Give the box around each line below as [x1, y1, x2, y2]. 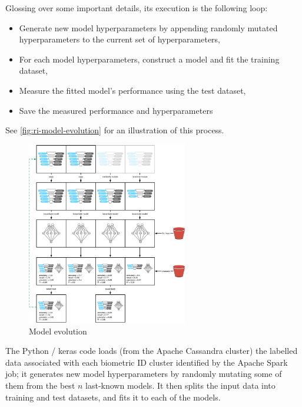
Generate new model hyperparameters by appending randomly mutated [19, 21, 278, 34]
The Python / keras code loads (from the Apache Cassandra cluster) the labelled [5, 344, 298, 357]
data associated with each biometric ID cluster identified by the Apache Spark [5, 356, 288, 368]
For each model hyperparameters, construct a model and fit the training [19, 52, 280, 65]
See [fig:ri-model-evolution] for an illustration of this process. [5, 124, 224, 136]
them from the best [5, 379, 75, 392]
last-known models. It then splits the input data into [85, 379, 276, 392]
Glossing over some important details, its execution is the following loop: [5, 2, 268, 14]
